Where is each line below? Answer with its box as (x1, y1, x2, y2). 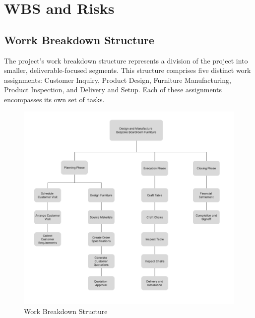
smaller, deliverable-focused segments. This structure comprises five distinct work (4, 65, 251, 75)
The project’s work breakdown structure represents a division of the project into (4, 55, 248, 65)
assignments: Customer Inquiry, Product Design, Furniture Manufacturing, (4, 74, 231, 85)
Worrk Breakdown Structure (4, 32, 154, 47)
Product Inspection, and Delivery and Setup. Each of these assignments (4, 84, 222, 95)
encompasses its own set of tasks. (4, 94, 105, 104)
